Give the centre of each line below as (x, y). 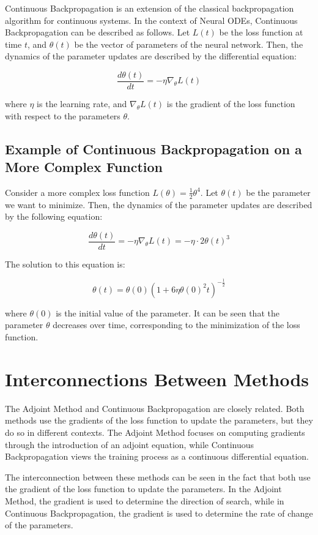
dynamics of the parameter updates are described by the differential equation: (151, 56)
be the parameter (278, 192)
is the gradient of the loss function (231, 104)
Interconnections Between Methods (157, 379)
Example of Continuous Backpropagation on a (153, 148)
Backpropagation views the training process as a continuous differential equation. (157, 456)
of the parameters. (39, 525)
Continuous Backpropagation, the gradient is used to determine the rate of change (159, 513)
